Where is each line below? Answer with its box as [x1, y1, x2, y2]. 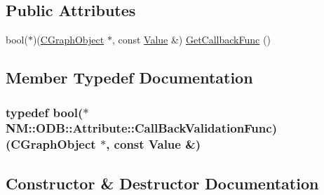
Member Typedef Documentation [6, 67, 253, 88]
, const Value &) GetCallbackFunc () [112, 32, 271, 47]
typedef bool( [6, 103, 83, 121]
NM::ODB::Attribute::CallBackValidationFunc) [6, 119, 277, 137]
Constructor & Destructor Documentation [6, 172, 319, 194]
